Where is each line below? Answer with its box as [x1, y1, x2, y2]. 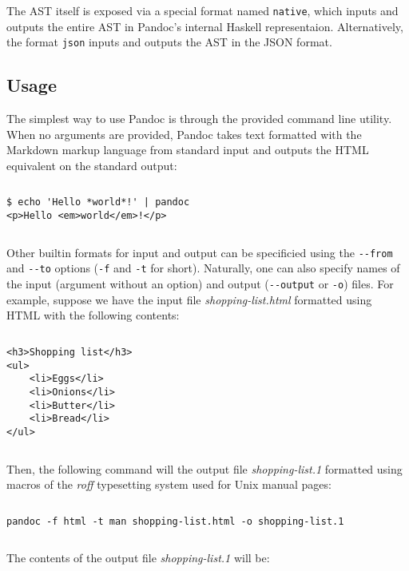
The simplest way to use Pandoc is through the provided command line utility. [6, 110, 392, 127]
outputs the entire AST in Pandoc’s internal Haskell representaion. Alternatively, [6, 18, 403, 34]
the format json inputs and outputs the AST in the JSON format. [6, 34, 332, 50]
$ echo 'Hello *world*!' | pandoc [6, 196, 190, 208]
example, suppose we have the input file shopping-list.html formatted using [6, 291, 372, 307]
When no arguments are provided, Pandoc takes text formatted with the [6, 125, 362, 142]
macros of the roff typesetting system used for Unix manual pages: [6, 476, 332, 493]
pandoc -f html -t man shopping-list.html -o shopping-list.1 [6, 515, 344, 527]
